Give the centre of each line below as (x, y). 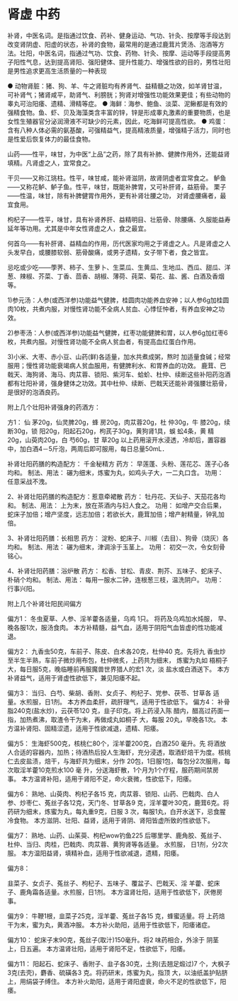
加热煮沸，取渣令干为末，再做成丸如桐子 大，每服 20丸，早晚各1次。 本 (124, 719)
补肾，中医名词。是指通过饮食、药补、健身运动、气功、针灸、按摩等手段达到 (119, 35)
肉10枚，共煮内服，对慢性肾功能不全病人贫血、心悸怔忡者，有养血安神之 (113, 309)
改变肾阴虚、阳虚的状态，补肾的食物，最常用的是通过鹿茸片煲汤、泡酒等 (113, 44)
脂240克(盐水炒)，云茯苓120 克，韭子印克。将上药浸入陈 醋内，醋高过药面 (115, 710)
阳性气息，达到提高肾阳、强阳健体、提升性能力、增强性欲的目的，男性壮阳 (122, 62)
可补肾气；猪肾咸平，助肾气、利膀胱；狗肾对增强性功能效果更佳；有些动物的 (119, 95)
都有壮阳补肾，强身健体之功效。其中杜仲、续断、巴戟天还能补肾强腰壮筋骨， (119, 383)
